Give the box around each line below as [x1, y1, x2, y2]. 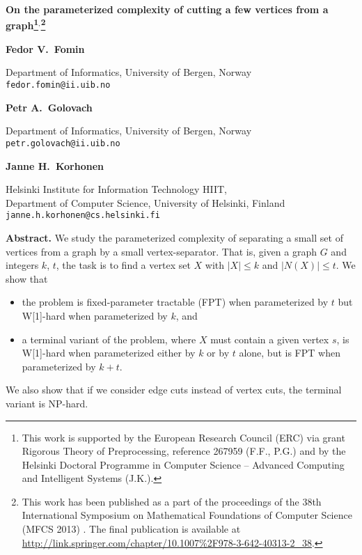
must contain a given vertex [210, 331, 329, 346]
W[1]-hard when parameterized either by [22, 345, 196, 360]
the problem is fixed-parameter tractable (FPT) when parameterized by [22, 295, 329, 309]
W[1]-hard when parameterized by [22, 308, 168, 322]
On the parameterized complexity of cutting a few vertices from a [6, 2, 329, 16]
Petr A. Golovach [6, 100, 93, 114]
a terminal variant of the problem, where [22, 331, 196, 346]
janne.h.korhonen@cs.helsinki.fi [6, 210, 160, 221]
